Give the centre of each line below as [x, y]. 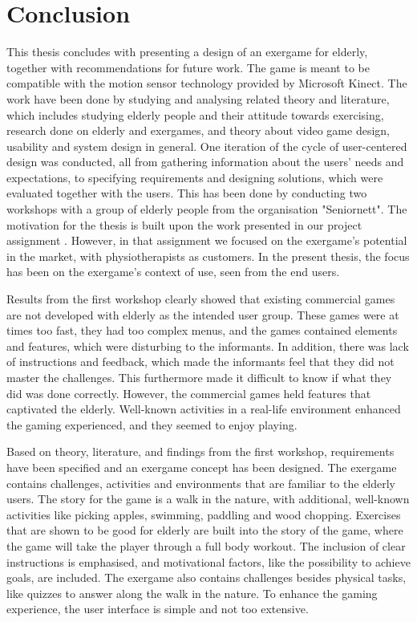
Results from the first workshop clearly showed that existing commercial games [201, 299]
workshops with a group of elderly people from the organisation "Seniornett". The [207, 209]
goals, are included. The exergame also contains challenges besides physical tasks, [206, 577]
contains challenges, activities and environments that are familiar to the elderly [201, 483]
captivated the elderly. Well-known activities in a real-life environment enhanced [204, 409]
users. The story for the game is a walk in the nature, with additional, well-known [208, 499]
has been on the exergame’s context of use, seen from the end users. [173, 272]
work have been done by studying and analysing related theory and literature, [198, 98]
